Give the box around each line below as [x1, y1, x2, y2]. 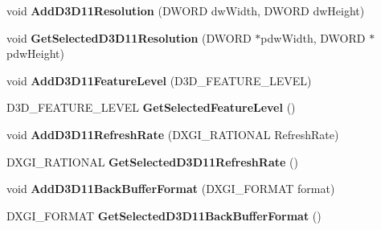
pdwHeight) [6, 45, 64, 62]
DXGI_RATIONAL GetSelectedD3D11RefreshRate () [6, 153, 298, 170]
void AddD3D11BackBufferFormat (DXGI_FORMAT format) [6, 180, 335, 197]
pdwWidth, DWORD [260, 29, 366, 46]
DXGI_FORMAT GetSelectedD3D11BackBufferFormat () [6, 207, 322, 224]
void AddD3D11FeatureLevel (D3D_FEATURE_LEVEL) [6, 72, 312, 88]
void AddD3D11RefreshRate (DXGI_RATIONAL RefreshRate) [6, 125, 339, 142]
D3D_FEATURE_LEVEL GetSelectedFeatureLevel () [6, 99, 296, 116]
